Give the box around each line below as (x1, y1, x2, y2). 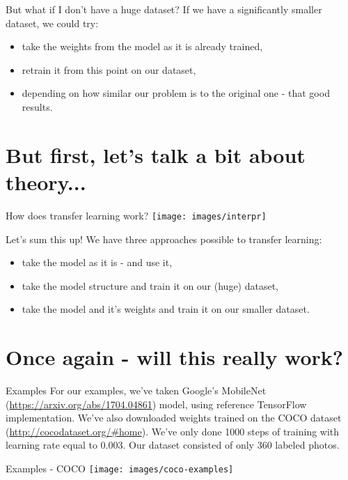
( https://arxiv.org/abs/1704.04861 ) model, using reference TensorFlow (6, 396, 307, 411)
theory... (6, 167, 86, 196)
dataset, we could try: (6, 15, 99, 30)
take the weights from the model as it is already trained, (22, 39, 263, 54)
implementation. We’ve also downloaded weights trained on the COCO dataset (6, 410, 342, 425)
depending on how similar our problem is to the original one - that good (22, 86, 330, 100)
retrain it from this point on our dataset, (22, 62, 196, 77)
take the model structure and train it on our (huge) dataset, (22, 278, 279, 293)
